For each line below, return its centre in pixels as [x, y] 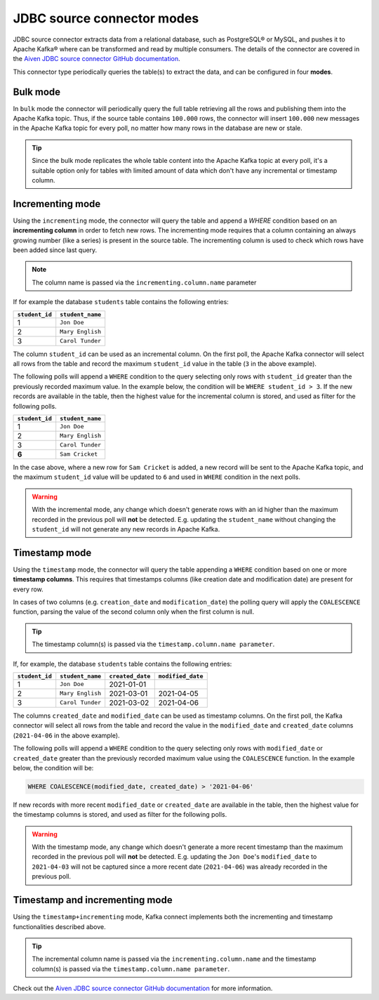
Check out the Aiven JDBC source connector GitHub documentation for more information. [143, 988]
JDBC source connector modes [106, 18]
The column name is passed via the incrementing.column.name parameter [144, 282]
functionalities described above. [59, 926]
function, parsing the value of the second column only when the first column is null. [134, 612]
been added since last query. [55, 250]
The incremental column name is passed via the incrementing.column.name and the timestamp [174, 959]
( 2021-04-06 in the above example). [66, 735]
